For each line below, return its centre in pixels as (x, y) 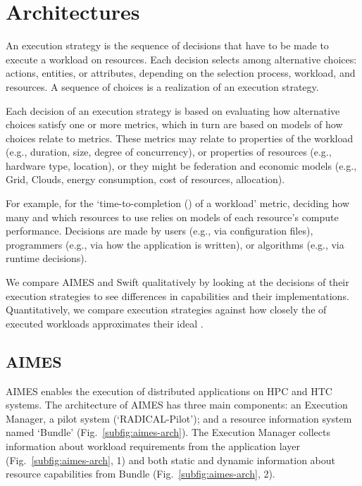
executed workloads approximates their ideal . (105, 323)
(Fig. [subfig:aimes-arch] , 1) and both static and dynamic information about (171, 460)
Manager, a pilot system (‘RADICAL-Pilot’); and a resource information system (179, 418)
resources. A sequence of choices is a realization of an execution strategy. (162, 86)
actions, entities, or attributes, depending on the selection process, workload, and (181, 73)
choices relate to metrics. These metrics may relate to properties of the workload (180, 138)
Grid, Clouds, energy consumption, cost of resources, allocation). (145, 179)
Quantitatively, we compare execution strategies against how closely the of (166, 310)
